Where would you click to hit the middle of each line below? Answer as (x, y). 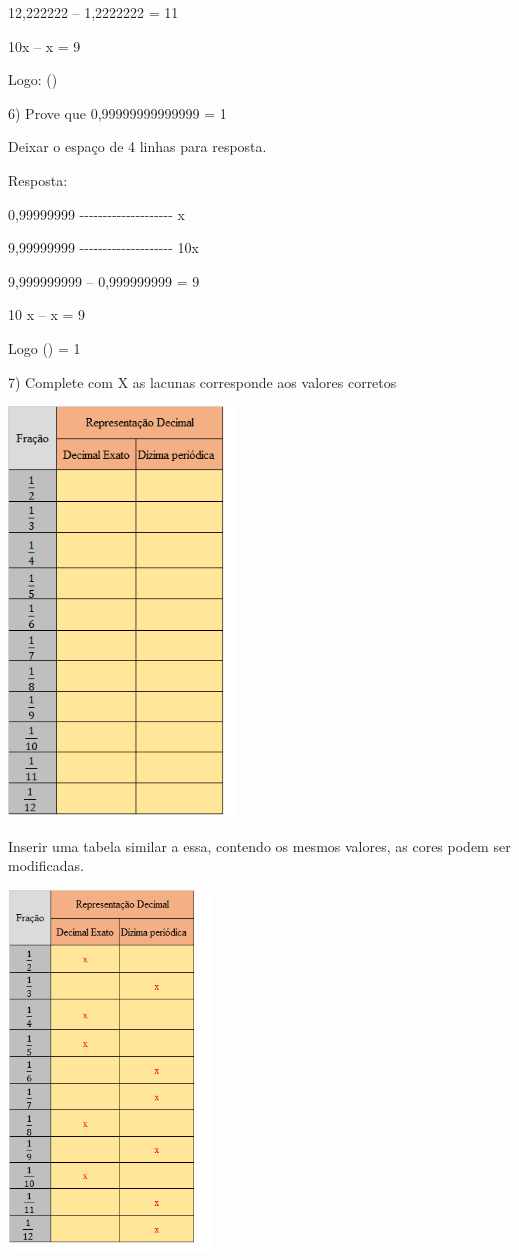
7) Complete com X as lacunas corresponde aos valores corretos (202, 381)
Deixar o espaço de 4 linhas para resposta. (137, 146)
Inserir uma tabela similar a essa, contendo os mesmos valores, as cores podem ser (259, 845)
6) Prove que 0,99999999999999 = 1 (117, 112)
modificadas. (46, 865)
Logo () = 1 (44, 347)
